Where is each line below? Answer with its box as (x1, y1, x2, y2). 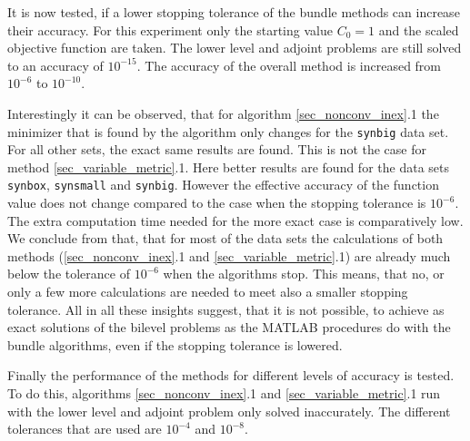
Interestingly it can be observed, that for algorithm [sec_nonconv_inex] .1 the (7, 103, 439, 122)
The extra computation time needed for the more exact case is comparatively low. (7, 211, 464, 230)
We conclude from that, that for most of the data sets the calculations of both (7, 229, 444, 248)
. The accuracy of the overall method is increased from (136, 55, 442, 74)
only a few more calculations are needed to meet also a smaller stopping (7, 282, 408, 301)
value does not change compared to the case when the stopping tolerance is (7, 193, 426, 212)
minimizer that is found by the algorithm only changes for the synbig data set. (7, 122, 449, 141)
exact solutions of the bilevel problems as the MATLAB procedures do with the (7, 318, 451, 337)
